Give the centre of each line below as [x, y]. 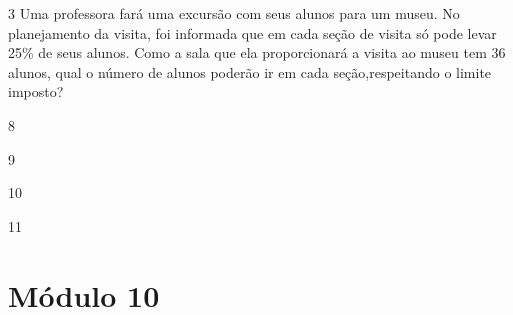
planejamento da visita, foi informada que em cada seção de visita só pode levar [252, 32]
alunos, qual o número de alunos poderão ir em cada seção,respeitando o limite [250, 71]
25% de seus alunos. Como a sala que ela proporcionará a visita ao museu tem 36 [257, 52]
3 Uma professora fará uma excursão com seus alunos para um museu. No [234, 13]
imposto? [36, 91]
